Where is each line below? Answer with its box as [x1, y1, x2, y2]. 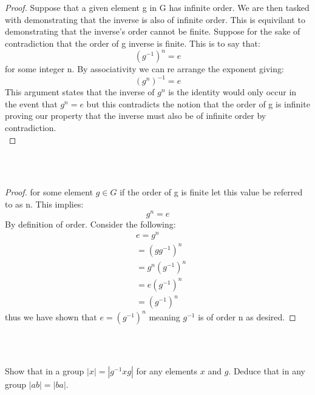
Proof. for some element [5, 186, 93, 198]
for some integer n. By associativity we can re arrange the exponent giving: [5, 62, 284, 75]
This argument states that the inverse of [5, 86, 155, 98]
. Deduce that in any [228, 365, 305, 377]
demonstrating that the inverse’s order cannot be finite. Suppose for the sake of [5, 25, 300, 38]
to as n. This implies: [5, 197, 84, 210]
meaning [149, 310, 180, 323]
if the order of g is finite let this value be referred [120, 186, 303, 198]
